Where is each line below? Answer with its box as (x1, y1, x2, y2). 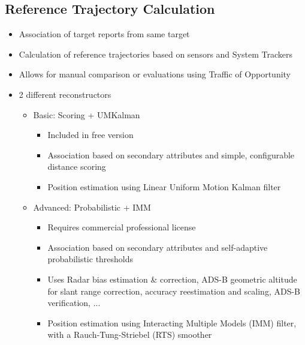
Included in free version (47, 128, 134, 141)
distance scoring (47, 160, 106, 173)
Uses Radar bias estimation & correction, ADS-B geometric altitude (47, 272, 297, 285)
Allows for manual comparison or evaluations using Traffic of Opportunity (19, 68, 291, 80)
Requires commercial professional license (47, 221, 196, 233)
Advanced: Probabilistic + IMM (33, 200, 151, 213)
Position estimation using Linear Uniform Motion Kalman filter (47, 180, 281, 193)
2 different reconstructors (19, 88, 111, 100)
